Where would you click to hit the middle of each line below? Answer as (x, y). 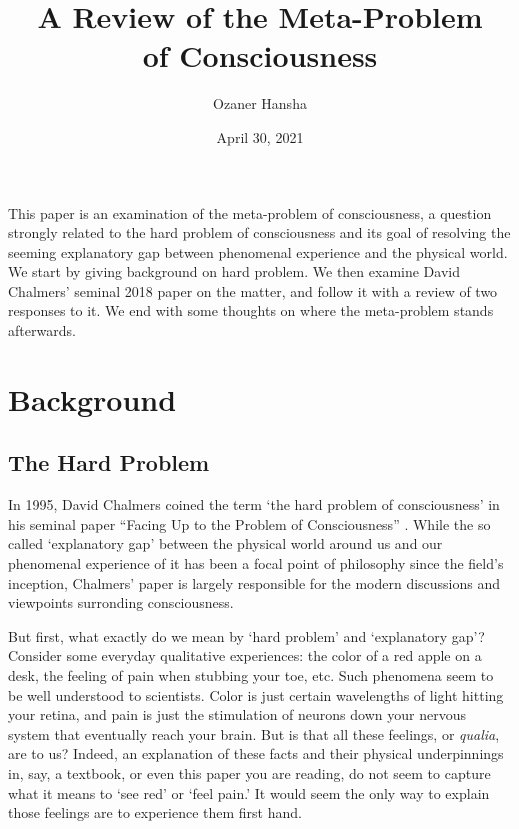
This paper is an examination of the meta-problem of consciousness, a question (250, 212)
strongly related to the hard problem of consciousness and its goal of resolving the (259, 232)
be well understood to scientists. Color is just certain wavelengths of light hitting (256, 694)
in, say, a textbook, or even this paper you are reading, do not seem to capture (249, 772)
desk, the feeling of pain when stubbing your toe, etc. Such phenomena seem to (251, 674)
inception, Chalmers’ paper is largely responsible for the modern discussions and (254, 582)
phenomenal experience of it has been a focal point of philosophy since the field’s (256, 563)
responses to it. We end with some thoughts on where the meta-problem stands (251, 310)
